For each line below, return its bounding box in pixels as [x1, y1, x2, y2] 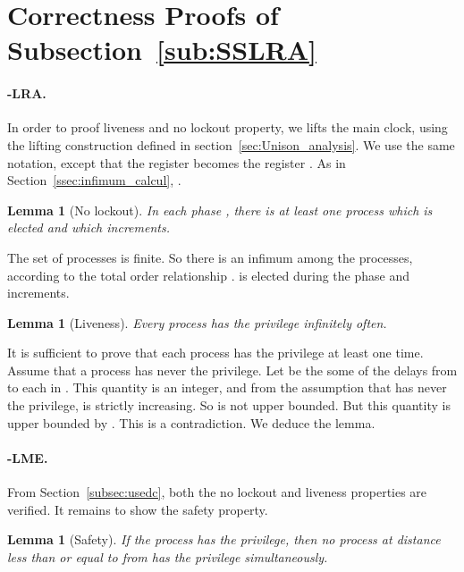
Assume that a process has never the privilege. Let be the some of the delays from [7, 360, 458, 379]
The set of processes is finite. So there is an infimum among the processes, [7, 248, 413, 266]
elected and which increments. [7, 218, 170, 237]
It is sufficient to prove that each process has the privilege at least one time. [7, 343, 424, 362]
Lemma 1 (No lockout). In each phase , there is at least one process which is [7, 200, 433, 219]
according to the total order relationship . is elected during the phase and [7, 265, 410, 284]
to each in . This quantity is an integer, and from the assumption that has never [7, 378, 447, 397]
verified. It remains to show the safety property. [7, 500, 268, 518]
